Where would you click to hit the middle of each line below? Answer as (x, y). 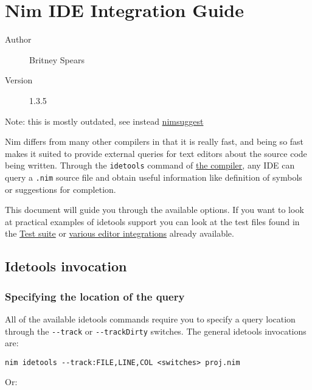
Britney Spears (57, 59)
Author (18, 39)
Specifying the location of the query (95, 296)
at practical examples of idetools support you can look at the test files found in (152, 221)
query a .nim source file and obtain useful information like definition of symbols (154, 177)
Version (19, 80)
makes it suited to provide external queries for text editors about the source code (156, 153)
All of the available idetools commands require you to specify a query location (150, 319)
